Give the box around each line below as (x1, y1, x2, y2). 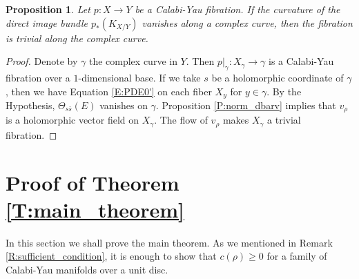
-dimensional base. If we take (78, 70, 201, 84)
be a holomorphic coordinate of (211, 70, 344, 84)
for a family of (266, 249, 327, 263)
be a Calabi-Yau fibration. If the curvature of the (135, 2, 340, 16)
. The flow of (154, 113, 208, 127)
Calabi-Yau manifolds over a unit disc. (6, 262, 168, 277)
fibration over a (6, 70, 70, 84)
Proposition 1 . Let (6, 2, 90, 16)
